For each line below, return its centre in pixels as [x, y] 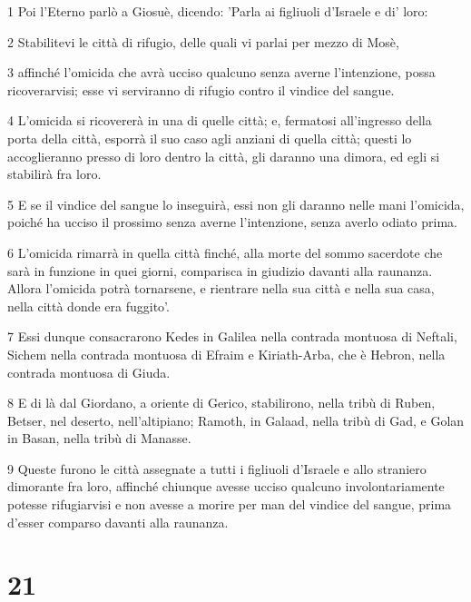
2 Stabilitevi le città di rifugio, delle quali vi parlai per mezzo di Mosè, [203, 41]
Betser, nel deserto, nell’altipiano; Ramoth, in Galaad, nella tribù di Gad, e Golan [236, 420]
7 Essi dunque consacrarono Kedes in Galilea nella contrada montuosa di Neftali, [232, 336]
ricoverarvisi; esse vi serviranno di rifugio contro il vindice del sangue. [201, 89]
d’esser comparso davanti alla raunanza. [118, 522]
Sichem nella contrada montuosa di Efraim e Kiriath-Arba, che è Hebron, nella [226, 354]
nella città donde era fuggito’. [88, 306]
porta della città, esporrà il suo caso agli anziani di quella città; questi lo [210, 138]
